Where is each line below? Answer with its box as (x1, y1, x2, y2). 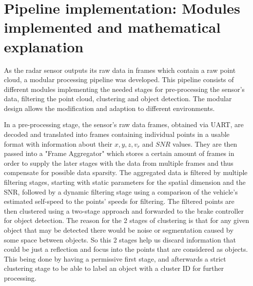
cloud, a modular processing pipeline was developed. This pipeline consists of (4, 74, 234, 85)
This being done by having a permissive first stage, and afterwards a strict (4, 253, 226, 264)
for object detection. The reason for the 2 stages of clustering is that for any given (4, 215, 250, 225)
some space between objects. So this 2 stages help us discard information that (4, 234, 236, 244)
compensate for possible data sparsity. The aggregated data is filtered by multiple (4, 167, 248, 177)
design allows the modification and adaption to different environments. (4, 103, 215, 113)
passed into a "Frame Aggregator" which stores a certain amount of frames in (4, 148, 234, 158)
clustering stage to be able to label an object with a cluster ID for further (4, 263, 224, 273)
